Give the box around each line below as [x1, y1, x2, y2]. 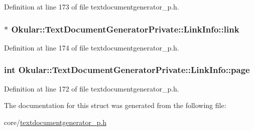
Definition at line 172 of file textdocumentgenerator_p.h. [4, 83, 179, 93]
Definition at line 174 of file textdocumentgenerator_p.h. [4, 42, 179, 52]
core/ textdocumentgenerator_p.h [4, 116, 106, 127]
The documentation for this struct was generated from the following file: [4, 100, 226, 110]
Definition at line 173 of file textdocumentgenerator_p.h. [4, 1, 179, 11]
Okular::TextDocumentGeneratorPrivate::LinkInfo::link [11, 22, 239, 35]
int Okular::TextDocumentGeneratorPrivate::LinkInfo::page [4, 63, 250, 76]
